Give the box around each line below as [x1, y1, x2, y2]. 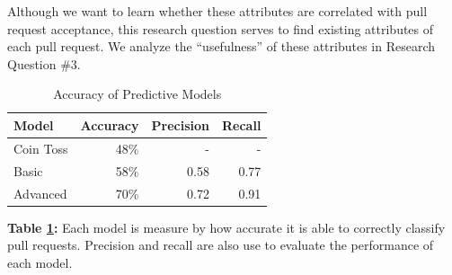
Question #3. [7, 54, 81, 73]
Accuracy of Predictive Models [53, 84, 222, 103]
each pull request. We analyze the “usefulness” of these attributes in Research [7, 37, 436, 56]
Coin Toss [13, 138, 68, 157]
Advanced [13, 183, 67, 202]
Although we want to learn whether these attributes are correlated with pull [7, 2, 428, 20]
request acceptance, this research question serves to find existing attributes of [7, 19, 434, 38]
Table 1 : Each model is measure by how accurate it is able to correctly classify [7, 217, 446, 236]
